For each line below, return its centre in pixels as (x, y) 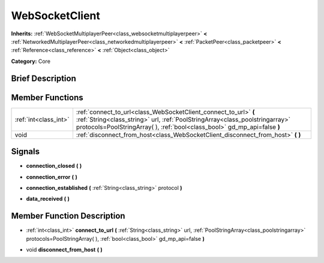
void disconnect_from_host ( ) (64, 250)
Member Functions (47, 97)
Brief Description (43, 78)
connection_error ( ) (52, 177)
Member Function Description (68, 216)
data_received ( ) (48, 199)
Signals (25, 152)
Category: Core (31, 61)
